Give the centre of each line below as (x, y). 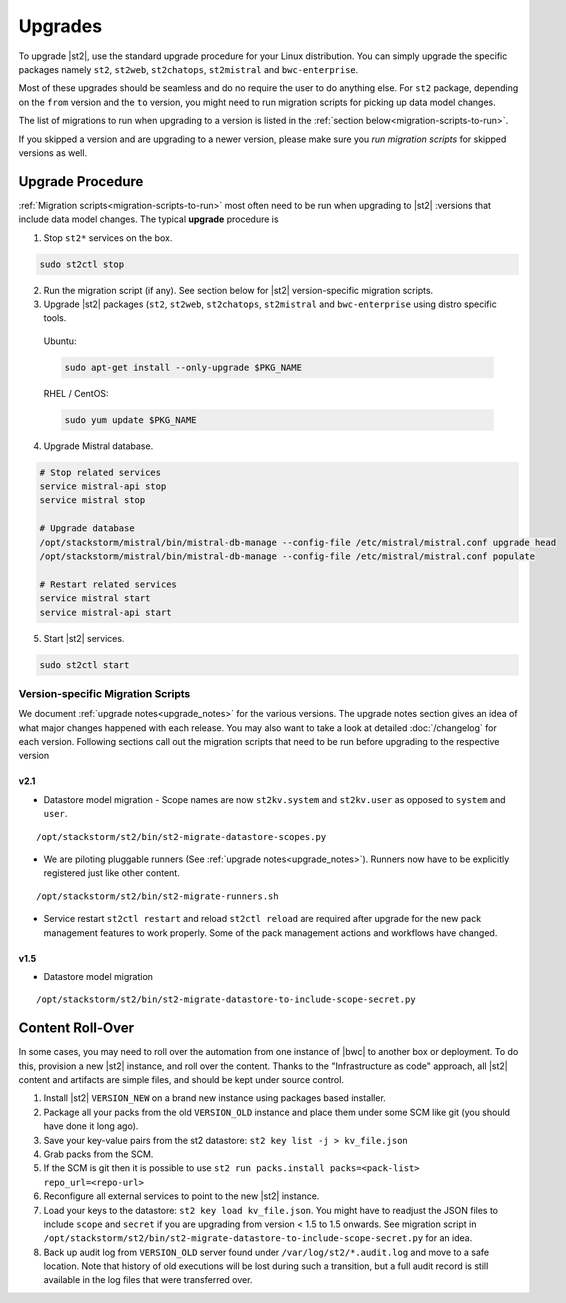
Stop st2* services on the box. (108, 237)
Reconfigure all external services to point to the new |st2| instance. (181, 1196)
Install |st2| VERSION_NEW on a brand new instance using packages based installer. (215, 1098)
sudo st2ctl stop (82, 264)
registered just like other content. (111, 873)
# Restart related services (108, 584)
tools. (55, 318)
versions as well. (53, 152)
